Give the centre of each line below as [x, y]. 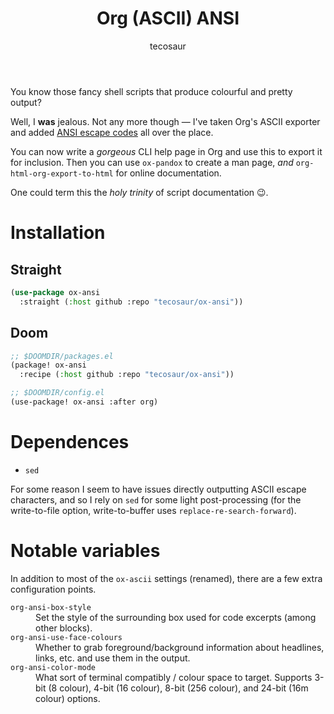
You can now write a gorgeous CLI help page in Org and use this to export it [166, 151]
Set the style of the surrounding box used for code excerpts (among [176, 617]
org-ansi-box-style [51, 607]
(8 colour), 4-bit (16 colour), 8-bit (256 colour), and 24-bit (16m [178, 688]
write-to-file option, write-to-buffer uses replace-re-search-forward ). [153, 510]
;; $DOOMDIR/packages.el [62, 356]
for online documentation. [168, 173]
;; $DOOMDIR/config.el [57, 393]
